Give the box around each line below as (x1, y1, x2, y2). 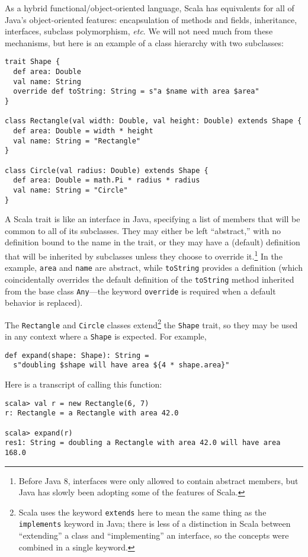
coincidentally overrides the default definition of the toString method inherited (5, 273, 294, 285)
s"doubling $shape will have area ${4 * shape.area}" (13, 361, 230, 370)
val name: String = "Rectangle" (13, 136, 141, 145)
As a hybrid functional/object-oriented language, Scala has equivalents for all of (5, 2, 294, 14)
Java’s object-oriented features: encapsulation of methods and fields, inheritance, (5, 13, 297, 25)
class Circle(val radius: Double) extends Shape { (5, 166, 208, 175)
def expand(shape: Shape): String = (5, 351, 149, 360)
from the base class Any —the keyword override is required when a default (5, 284, 276, 297)
